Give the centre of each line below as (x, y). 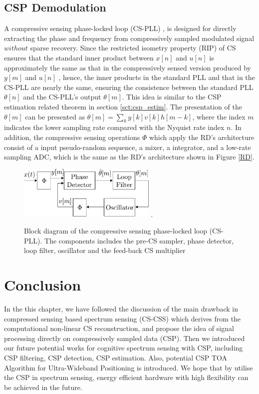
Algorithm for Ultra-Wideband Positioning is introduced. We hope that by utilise (129, 367)
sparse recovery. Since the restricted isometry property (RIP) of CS (133, 48)
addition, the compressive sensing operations (72, 137)
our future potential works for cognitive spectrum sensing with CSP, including (124, 348)
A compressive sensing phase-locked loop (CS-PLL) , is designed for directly (120, 28)
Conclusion (43, 285)
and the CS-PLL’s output (62, 97)
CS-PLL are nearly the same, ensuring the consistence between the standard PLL (129, 87)
